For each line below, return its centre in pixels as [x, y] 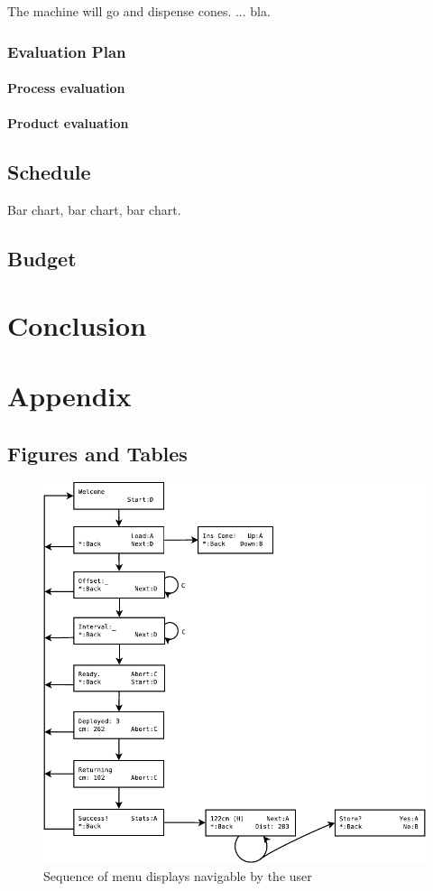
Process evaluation [66, 88]
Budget [42, 258]
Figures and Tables [97, 453]
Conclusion [77, 325]
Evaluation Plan [67, 51]
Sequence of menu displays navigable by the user [178, 875]
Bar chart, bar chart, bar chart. [94, 210]
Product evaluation [68, 123]
